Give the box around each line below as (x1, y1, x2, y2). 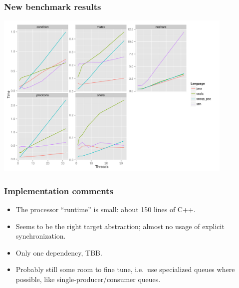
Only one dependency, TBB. (15, 247, 102, 258)
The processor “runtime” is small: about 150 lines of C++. (15, 204, 196, 215)
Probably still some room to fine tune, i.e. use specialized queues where (15, 264, 235, 275)
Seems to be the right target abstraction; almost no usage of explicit (15, 221, 225, 231)
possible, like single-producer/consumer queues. (15, 274, 161, 285)
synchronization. (15, 231, 66, 241)
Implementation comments (4, 184, 113, 197)
